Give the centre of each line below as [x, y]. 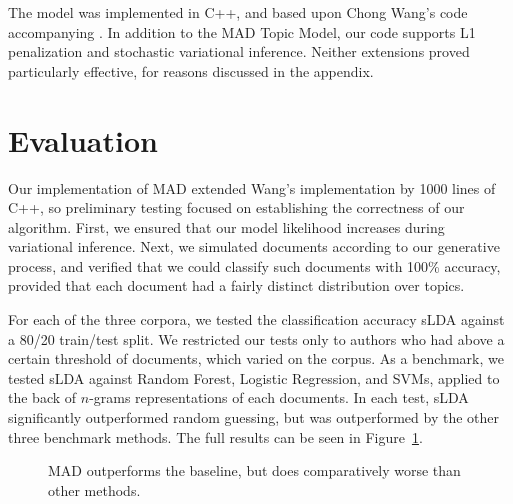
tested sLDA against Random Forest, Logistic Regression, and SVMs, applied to [254, 377]
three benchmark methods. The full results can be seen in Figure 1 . [215, 436]
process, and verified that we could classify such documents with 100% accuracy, [254, 265]
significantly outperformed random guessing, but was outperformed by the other [253, 417]
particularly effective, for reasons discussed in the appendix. [191, 70]
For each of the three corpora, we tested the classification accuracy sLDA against [256, 319]
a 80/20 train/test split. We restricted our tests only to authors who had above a [256, 338]
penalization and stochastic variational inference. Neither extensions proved [239, 51]
